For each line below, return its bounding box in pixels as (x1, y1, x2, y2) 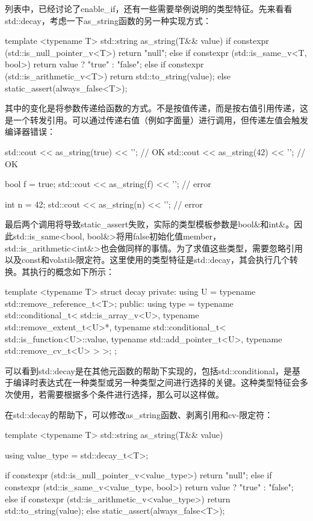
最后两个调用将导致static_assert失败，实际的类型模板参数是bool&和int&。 (5, 218, 294, 230)
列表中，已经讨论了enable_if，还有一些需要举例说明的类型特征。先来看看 (5, 2, 293, 14)
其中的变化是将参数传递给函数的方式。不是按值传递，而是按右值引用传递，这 (5, 102, 308, 114)
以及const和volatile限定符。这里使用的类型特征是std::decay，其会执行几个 (5, 253, 290, 266)
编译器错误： (5, 125, 55, 138)
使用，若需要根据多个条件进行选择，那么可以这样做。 (13, 388, 224, 401)
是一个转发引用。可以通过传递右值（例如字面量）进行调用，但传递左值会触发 (5, 113, 308, 126)
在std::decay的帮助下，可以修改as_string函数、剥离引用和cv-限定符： (5, 408, 273, 421)
